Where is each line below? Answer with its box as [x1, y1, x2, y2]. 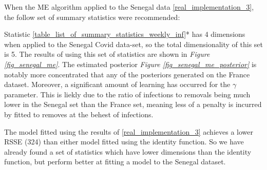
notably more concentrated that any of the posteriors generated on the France [4, 69, 250, 79]
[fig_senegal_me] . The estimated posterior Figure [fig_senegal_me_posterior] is [4, 58, 257, 69]
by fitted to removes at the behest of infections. [4, 109, 154, 119]
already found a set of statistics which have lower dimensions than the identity [4, 146, 252, 157]
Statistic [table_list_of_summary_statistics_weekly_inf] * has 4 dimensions [4, 29, 245, 39]
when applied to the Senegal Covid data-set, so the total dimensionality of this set [4, 38, 263, 49]
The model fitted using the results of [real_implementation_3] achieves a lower [4, 126, 253, 137]
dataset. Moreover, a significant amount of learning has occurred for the [4, 79, 231, 90]
